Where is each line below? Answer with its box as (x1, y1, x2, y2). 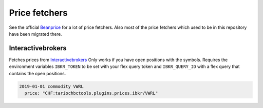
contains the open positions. (9, 70, 66, 76)
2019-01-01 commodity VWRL (19, 84, 84, 89)
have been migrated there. (9, 31, 62, 37)
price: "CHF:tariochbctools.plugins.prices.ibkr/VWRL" (24, 90, 158, 96)
